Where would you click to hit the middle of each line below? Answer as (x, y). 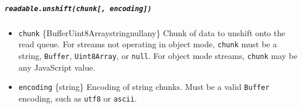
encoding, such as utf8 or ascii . (78, 98)
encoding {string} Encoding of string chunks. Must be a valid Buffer (144, 87)
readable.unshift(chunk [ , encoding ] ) (78, 8)
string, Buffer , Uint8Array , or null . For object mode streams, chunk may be (158, 55)
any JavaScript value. (57, 67)
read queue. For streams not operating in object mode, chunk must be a (148, 44)
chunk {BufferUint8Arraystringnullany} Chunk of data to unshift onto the (152, 32)
